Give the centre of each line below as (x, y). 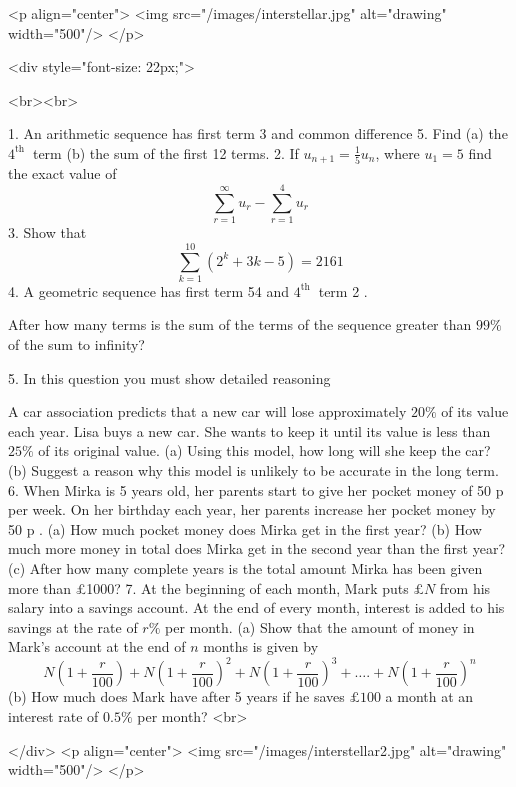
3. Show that (47, 232)
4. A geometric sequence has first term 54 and (149, 290)
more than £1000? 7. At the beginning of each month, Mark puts (208, 587)
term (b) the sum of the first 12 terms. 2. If (165, 152)
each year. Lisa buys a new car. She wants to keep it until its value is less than (249, 430)
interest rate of (53, 716)
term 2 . (343, 290)
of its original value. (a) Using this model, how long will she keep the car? (264, 450)
